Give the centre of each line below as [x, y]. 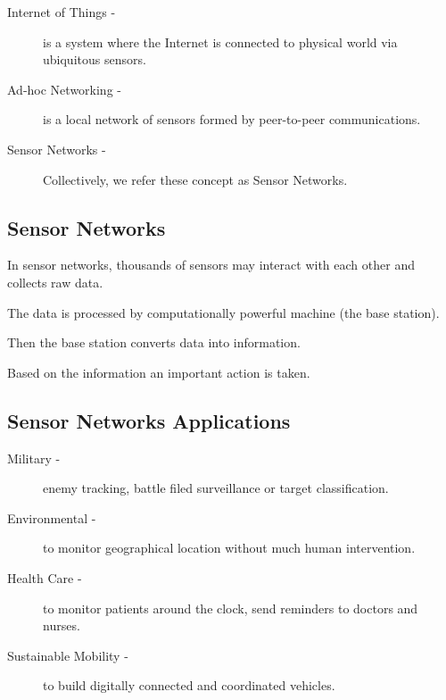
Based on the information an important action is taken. [159, 372]
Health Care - [45, 577]
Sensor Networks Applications [149, 420]
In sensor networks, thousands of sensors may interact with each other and [211, 265]
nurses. [62, 625]
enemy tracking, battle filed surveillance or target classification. [216, 488]
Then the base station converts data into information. [154, 342]
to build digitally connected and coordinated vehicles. [189, 685]
